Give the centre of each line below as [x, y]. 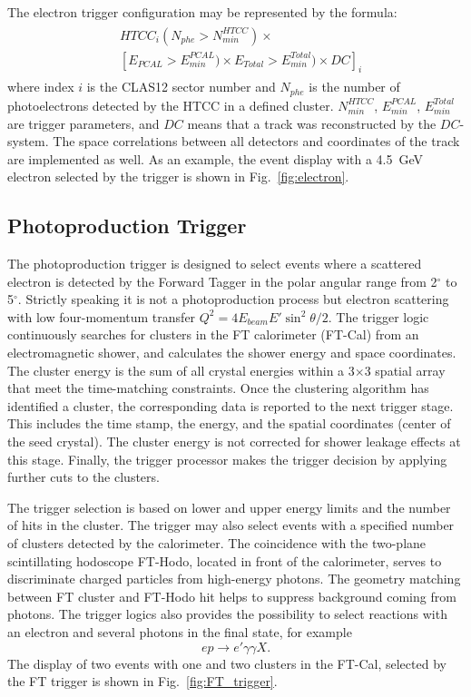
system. [28, 141]
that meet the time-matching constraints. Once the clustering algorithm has [218, 388]
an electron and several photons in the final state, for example [180, 631]
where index [41, 87]
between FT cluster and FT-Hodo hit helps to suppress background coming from [232, 596]
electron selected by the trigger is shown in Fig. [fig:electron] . [178, 177]
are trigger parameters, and [83, 123]
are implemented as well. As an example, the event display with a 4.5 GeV [216, 158]
